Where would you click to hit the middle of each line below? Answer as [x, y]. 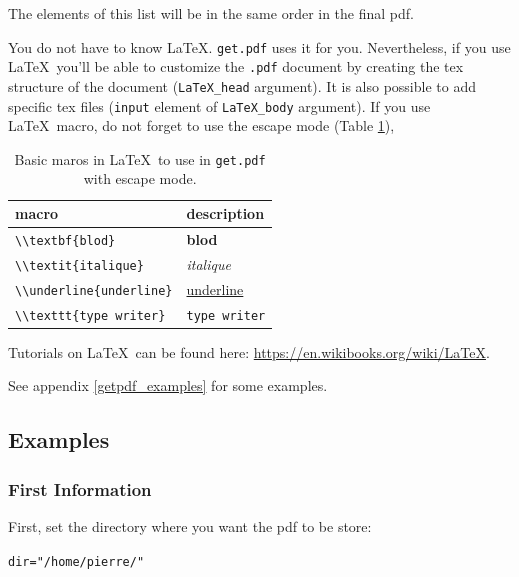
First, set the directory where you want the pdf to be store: [190, 525]
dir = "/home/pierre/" [76, 561]
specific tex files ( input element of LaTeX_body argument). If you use [219, 105]
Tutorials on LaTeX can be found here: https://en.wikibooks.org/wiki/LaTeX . [249, 351]
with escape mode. [140, 178]
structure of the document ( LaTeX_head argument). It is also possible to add [242, 85]
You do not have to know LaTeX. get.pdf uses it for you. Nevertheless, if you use [259, 46]
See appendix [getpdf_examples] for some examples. [168, 385]
